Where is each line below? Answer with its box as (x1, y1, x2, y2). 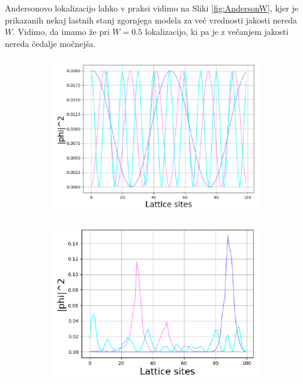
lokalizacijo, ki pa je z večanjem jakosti (145, 25, 289, 38)
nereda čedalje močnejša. (5, 37, 96, 49)
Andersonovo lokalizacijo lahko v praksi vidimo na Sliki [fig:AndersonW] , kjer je (5, 2, 298, 14)
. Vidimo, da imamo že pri (13, 25, 110, 38)
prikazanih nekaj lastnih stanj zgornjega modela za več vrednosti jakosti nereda (5, 13, 297, 26)
